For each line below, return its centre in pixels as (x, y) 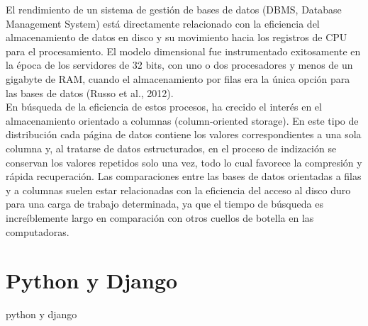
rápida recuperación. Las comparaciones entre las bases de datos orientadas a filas (184, 176)
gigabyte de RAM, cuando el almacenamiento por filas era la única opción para (178, 78)
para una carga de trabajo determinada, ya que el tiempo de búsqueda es (165, 204)
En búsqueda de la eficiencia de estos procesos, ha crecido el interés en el (164, 107)
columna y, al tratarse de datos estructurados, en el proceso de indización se (171, 148)
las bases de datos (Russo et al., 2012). (90, 92)
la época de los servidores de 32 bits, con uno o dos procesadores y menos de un (179, 65)
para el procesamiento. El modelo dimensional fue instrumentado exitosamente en (183, 51)
